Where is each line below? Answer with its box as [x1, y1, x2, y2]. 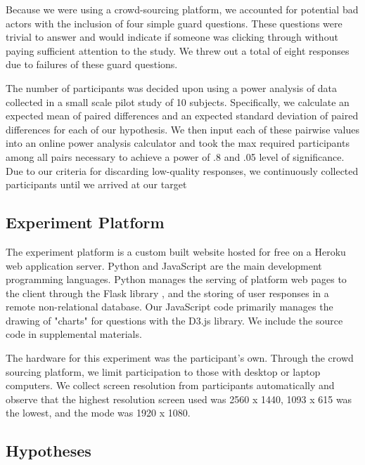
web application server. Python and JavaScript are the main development [6, 258, 322, 273]
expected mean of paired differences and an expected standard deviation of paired [6, 108, 359, 123]
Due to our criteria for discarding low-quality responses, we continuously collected [6, 163, 359, 178]
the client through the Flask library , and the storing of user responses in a [6, 285, 329, 300]
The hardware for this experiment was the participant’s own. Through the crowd [6, 351, 354, 365]
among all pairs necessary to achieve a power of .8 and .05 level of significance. [6, 149, 345, 164]
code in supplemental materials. [6, 327, 142, 341]
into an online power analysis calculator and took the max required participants [6, 136, 350, 150]
